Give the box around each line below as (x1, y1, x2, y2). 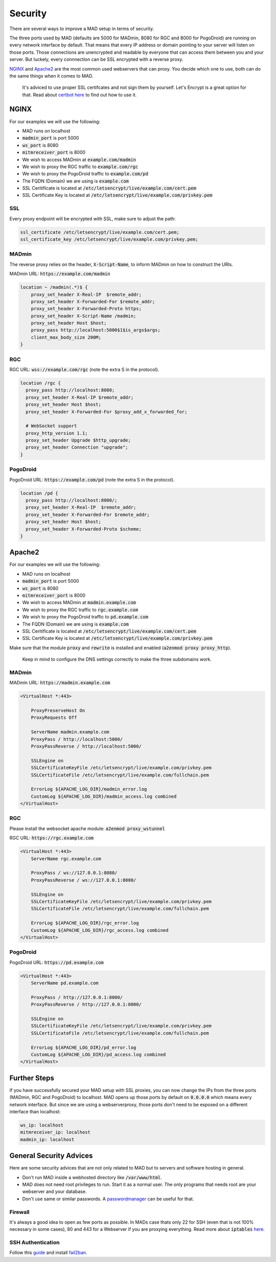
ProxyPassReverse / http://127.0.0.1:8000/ (31, 1002, 142, 1007)
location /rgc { (20, 380, 61, 386)
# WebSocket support (26, 423, 77, 429)
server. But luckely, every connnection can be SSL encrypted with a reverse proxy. (9, 56, 183, 62)
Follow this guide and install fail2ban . (9, 1250, 87, 1256)
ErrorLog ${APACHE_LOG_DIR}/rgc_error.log (31, 920, 139, 926)
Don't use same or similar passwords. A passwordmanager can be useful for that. (22, 1196, 194, 1202)
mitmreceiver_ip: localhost (20, 1130, 90, 1135)
